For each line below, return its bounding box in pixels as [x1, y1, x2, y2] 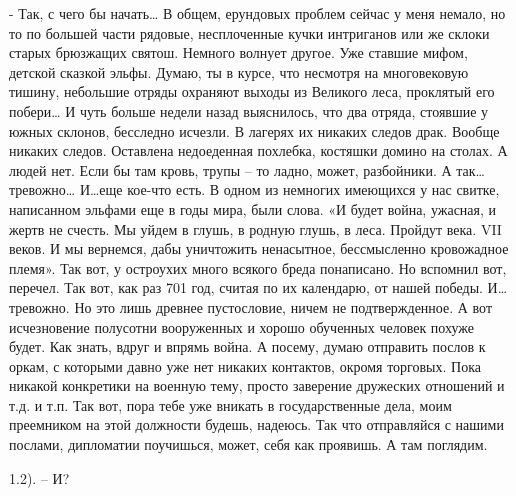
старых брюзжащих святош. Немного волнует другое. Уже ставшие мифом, [9, 42, 468, 63]
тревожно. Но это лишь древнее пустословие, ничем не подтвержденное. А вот [9, 296, 493, 317]
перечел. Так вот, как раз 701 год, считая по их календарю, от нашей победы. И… [9, 277, 508, 298]
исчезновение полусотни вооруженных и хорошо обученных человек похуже [9, 316, 475, 337]
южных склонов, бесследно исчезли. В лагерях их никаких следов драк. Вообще [9, 120, 500, 141]
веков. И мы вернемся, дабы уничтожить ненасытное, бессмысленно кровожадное [9, 238, 509, 259]
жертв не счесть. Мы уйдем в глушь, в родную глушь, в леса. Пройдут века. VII [9, 218, 502, 239]
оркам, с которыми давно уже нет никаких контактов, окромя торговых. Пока [9, 355, 481, 376]
